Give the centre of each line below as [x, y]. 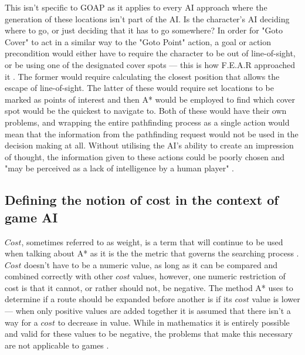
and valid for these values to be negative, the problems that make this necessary [149, 334]
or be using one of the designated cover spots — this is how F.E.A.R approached [150, 64]
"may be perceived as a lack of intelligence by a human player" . [119, 168]
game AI [31, 217]
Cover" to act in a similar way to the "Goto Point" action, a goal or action [138, 41]
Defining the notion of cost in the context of [142, 200]
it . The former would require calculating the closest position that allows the [142, 76]
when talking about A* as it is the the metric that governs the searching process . [152, 253]
